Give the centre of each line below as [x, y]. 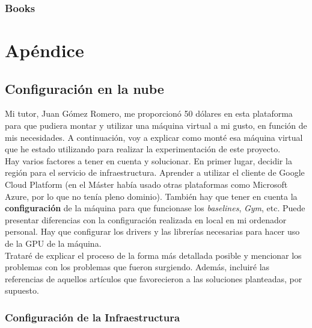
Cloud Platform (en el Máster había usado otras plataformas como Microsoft [146, 184]
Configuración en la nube [84, 88]
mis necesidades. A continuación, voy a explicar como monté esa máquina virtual [154, 137]
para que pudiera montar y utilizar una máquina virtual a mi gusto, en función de [156, 125]
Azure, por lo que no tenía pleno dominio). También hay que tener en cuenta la [151, 196]
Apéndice [44, 50]
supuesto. [22, 290]
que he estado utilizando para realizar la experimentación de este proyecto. [143, 149]
